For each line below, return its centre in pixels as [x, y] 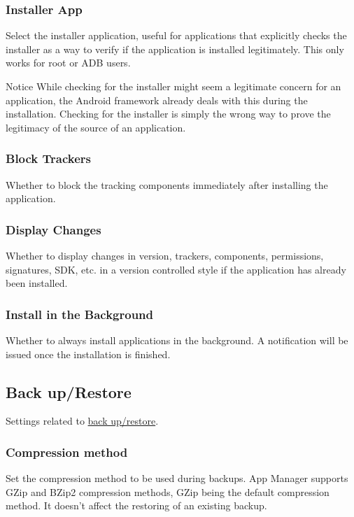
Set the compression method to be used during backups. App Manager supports [177, 478]
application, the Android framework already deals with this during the [157, 100]
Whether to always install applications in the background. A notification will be [177, 340]
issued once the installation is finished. [88, 354]
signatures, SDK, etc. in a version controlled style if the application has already [176, 269]
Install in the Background [79, 314]
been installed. [37, 283]
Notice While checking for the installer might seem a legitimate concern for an [174, 86]
